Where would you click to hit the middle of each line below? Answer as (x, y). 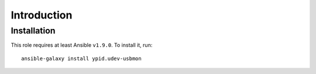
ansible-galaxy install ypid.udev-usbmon (81, 58)
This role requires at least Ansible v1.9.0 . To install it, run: (82, 45)
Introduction (42, 15)
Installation (33, 31)
